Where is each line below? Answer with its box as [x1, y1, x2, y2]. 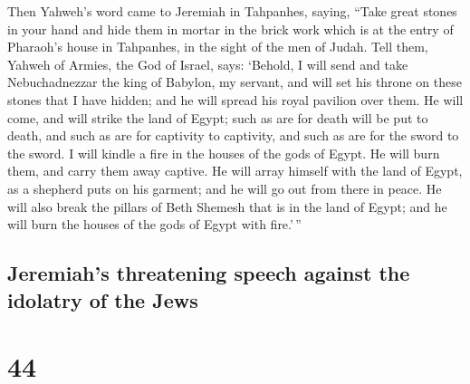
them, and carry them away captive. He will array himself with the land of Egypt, [7, 161, 463, 180]
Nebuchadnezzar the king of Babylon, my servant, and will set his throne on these [7, 72, 462, 91]
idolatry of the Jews [7, 285, 198, 313]
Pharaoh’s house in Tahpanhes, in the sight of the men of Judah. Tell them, [7, 37, 428, 56]
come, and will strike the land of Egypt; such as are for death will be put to [7, 108, 428, 127]
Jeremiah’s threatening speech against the [7, 259, 410, 287]
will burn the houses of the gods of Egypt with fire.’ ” [7, 215, 302, 234]
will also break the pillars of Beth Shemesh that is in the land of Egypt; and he [7, 197, 447, 216]
